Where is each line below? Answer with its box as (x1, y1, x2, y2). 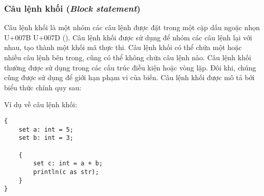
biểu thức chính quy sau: (4, 82, 82, 92)
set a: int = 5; (18, 126, 74, 133)
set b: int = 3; (18, 134, 74, 142)
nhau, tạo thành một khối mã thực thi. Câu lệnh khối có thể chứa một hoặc (4, 42, 242, 53)
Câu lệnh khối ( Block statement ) (4, 2, 141, 14)
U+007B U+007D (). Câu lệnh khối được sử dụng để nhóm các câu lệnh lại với (4, 32, 252, 42)
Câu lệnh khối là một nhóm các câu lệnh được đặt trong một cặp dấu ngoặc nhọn (4, 22, 260, 33)
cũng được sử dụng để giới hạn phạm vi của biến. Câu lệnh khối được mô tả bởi (4, 72, 255, 83)
